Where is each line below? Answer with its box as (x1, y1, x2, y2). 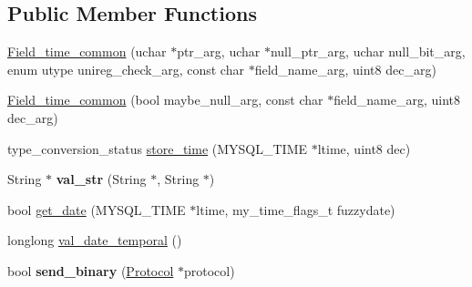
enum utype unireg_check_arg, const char (7, 59, 244, 78)
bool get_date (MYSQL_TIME (7, 200, 186, 219)
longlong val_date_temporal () (7, 231, 182, 250)
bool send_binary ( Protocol (7, 261, 174, 280)
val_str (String (56, 169, 147, 189)
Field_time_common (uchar (7, 42, 167, 61)
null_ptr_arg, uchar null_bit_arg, (270, 42, 466, 61)
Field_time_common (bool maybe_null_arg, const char (7, 90, 323, 109)
